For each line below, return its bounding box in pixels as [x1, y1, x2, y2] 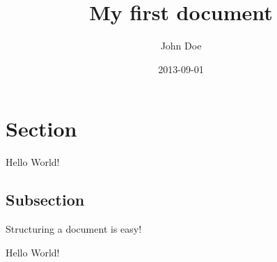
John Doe [160, 38, 202, 53]
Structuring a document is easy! [6, 222, 142, 236]
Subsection [6, 189, 85, 210]
